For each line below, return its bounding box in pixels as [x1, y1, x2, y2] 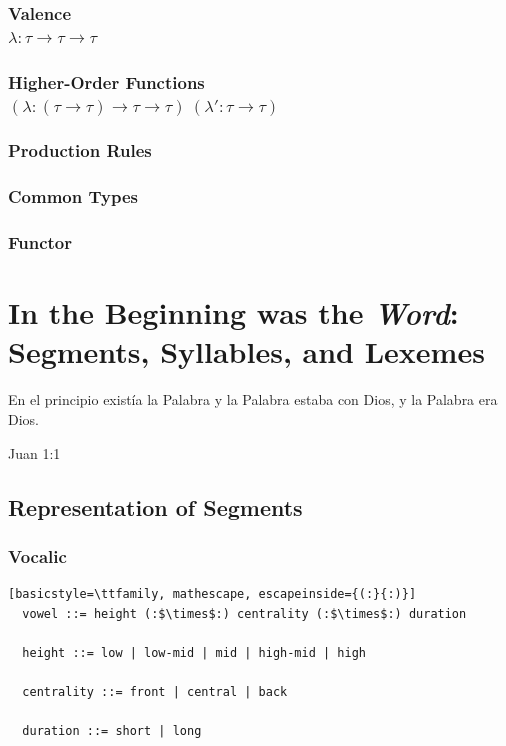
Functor [8, 230, 73, 255]
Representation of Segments [8, 491, 303, 522]
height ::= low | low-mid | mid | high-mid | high [22, 645, 366, 660]
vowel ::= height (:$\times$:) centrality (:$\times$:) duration [22, 606, 467, 621]
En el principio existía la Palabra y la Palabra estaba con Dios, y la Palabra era [8, 389, 498, 410]
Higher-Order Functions [8, 69, 205, 94]
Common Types [8, 184, 138, 209]
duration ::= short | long [22, 724, 202, 739]
